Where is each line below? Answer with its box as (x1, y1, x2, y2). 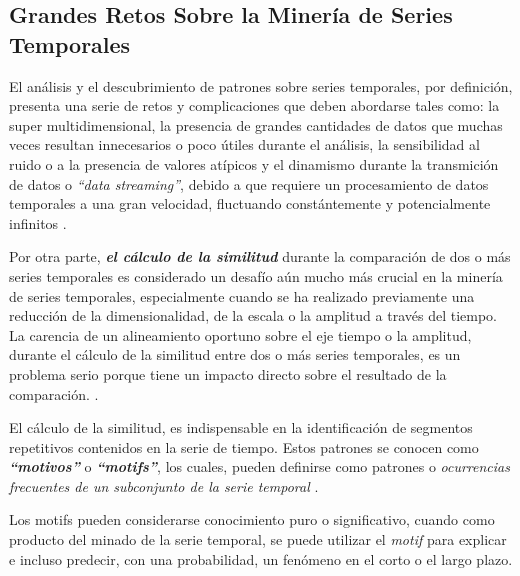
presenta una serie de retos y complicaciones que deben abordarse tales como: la (9, 95, 500, 116)
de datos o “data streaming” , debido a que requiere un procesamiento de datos (9, 173, 489, 194)
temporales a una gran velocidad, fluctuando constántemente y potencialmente (9, 193, 491, 214)
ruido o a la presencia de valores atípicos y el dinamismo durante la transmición (9, 153, 499, 174)
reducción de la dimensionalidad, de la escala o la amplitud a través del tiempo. (9, 305, 497, 326)
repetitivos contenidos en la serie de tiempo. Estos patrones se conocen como (9, 436, 479, 457)
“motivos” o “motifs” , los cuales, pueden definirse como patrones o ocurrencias (9, 456, 510, 477)
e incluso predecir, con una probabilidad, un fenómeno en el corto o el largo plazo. (9, 548, 513, 569)
